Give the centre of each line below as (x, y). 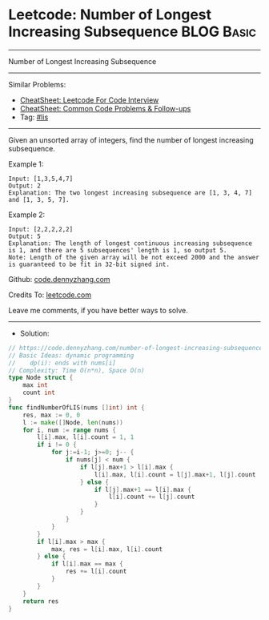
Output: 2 (25, 186)
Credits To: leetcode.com (50, 295)
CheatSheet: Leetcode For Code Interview (89, 100)
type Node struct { (41, 378)
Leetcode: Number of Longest (110, 15)
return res (41, 601)
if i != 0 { (57, 445)
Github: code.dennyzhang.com (59, 279)
